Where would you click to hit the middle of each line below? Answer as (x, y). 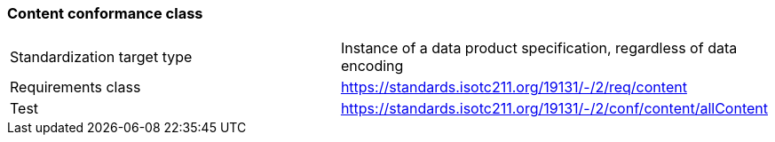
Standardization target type (101, 57)
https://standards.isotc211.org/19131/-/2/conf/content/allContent (554, 109)
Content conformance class (105, 13)
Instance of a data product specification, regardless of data (539, 48)
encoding (372, 66)
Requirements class (75, 87)
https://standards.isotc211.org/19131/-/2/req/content (514, 87)
